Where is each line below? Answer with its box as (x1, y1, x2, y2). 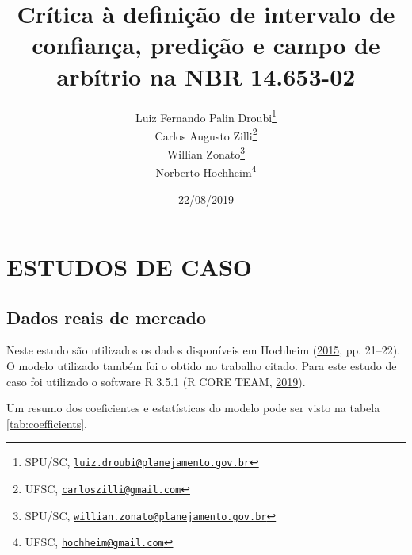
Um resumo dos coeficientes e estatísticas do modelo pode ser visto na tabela (6, 400, 380, 416)
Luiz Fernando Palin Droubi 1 (135, 106, 277, 125)
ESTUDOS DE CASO (6, 251, 253, 283)
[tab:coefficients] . (6, 415, 87, 431)
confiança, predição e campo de (32, 29, 380, 61)
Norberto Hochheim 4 (155, 162, 257, 180)
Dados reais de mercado (6, 304, 206, 329)
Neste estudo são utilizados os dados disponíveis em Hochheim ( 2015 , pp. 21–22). (6, 342, 401, 358)
